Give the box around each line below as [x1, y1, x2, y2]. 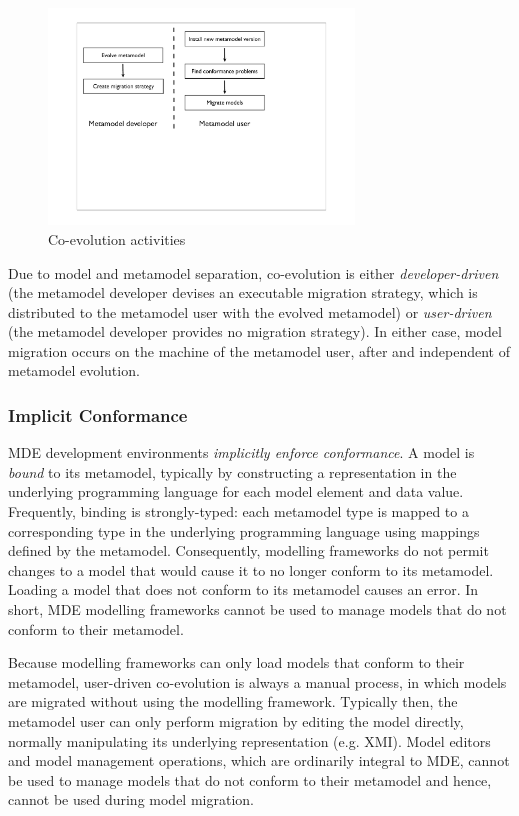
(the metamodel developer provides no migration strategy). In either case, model [8, 321, 502, 342]
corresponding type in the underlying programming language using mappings [8, 520, 480, 541]
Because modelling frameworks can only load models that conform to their [8, 652, 465, 673]
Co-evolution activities [48, 228, 186, 249]
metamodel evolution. [8, 360, 140, 381]
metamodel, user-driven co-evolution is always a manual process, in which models [8, 671, 507, 692]
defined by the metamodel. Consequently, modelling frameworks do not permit [8, 540, 489, 561]
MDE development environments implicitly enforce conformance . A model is [8, 442, 475, 463]
